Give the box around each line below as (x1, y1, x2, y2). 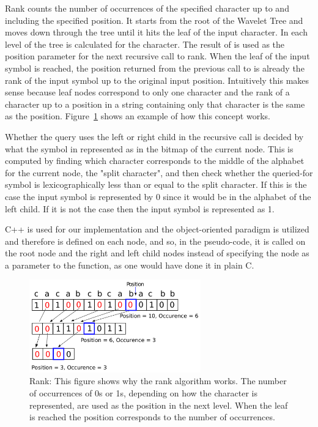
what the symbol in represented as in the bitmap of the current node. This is (5, 142, 294, 155)
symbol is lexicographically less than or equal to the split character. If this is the (5, 178, 307, 191)
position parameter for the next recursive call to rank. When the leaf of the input (5, 50, 310, 62)
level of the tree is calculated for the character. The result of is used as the (5, 37, 285, 50)
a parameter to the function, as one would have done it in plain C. (5, 258, 254, 271)
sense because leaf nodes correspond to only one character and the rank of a (5, 86, 290, 98)
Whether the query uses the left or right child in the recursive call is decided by (5, 130, 304, 143)
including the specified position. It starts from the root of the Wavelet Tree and (5, 13, 303, 26)
